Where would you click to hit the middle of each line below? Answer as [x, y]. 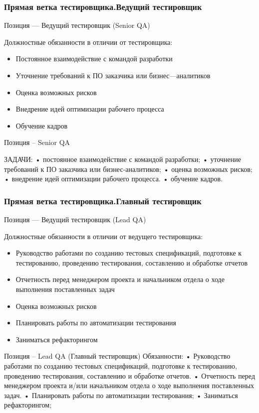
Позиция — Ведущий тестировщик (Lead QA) [75, 219]
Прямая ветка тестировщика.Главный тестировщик [103, 201]
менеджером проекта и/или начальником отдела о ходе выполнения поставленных [129, 385]
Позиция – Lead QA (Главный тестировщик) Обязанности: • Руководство [117, 356]
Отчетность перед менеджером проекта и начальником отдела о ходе [120, 279]
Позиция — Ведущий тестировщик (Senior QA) [77, 25]
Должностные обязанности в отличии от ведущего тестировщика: [104, 236]
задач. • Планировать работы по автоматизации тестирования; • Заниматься [121, 395]
